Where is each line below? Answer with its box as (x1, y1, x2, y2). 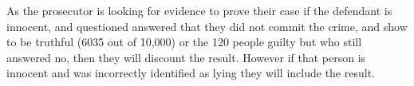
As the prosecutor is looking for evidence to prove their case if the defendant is (6, 2, 392, 18)
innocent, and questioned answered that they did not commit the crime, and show (6, 18, 408, 34)
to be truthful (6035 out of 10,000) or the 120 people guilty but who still (6, 33, 362, 50)
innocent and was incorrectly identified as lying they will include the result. (6, 64, 375, 81)
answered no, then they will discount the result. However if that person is (6, 49, 366, 65)
